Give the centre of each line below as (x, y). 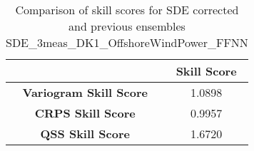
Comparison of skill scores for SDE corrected (127, 10)
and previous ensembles (127, 26)
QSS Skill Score (85, 134)
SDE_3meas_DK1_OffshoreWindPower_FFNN (127, 42)
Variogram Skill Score (85, 92)
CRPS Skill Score (85, 113)
